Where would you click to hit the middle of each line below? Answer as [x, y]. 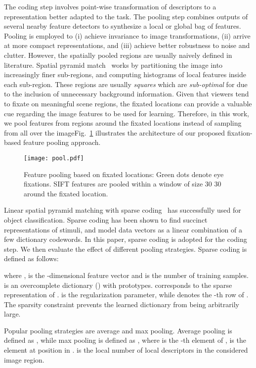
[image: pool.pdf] [54, 158]
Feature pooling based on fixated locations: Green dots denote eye [124, 174]
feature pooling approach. [62, 142]
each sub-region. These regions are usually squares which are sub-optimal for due [126, 84]
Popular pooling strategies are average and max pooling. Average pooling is [118, 330]
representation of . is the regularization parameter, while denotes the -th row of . [126, 295]
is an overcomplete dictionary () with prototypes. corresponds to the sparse [118, 285]
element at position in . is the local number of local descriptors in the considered [126, 350]
